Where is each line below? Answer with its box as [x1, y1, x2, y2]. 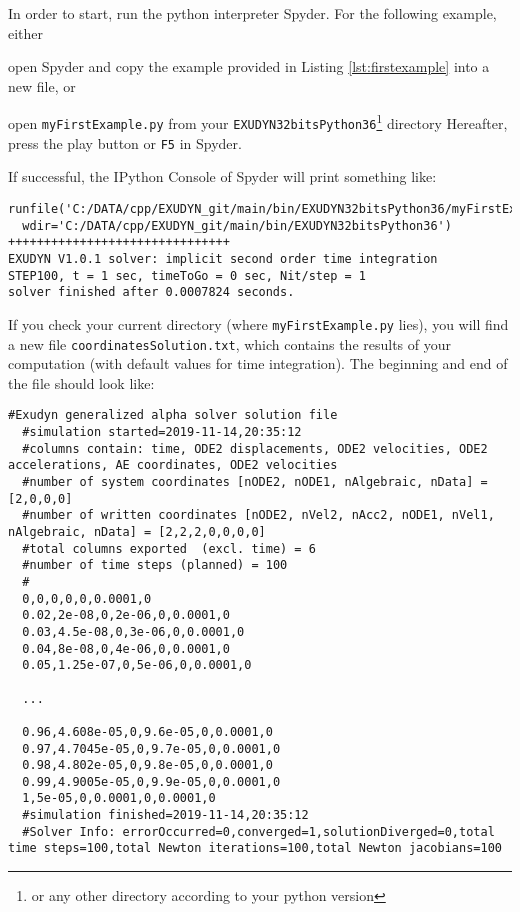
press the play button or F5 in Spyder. [8, 132, 242, 153]
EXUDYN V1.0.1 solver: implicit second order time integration [8, 251, 438, 266]
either [8, 22, 44, 43]
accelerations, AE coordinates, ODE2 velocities [8, 458, 338, 473]
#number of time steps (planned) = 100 [22, 558, 288, 573]
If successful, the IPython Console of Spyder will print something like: [8, 166, 437, 187]
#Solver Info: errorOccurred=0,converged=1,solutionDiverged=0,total [22, 824, 495, 839]
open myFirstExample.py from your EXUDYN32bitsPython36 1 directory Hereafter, [8, 110, 508, 134]
